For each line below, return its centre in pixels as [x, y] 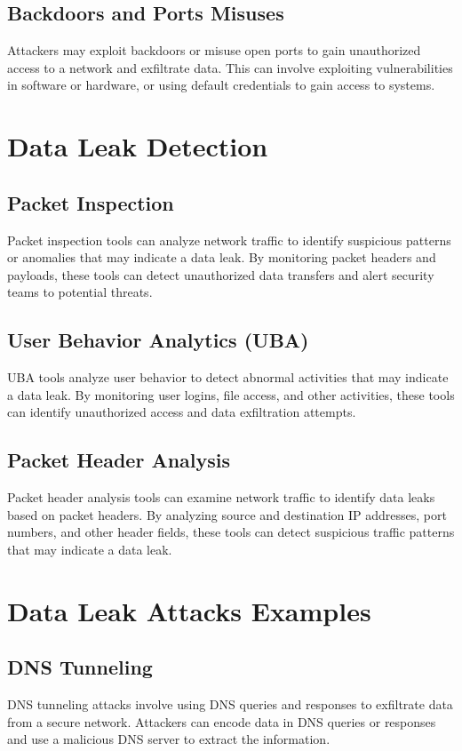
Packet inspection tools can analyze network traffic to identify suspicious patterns [229, 240]
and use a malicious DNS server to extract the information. [169, 739]
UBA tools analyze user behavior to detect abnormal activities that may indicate [228, 377]
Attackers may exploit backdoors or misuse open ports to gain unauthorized [214, 50]
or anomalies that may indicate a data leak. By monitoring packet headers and [222, 257]
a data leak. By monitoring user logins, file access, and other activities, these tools [231, 394]
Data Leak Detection [138, 146]
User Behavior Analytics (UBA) [158, 340]
